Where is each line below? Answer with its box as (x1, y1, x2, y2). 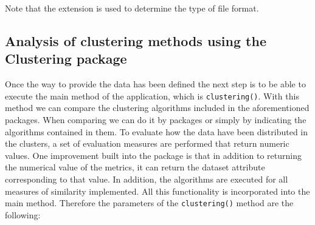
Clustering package (5, 49, 127, 68)
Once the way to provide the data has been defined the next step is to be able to (5, 78, 306, 90)
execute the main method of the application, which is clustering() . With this (5, 89, 299, 102)
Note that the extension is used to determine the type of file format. (5, 2, 259, 14)
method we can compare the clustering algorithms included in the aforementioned (5, 101, 310, 114)
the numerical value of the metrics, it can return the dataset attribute (5, 161, 265, 173)
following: (5, 208, 41, 221)
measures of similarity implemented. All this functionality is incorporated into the (5, 184, 310, 197)
